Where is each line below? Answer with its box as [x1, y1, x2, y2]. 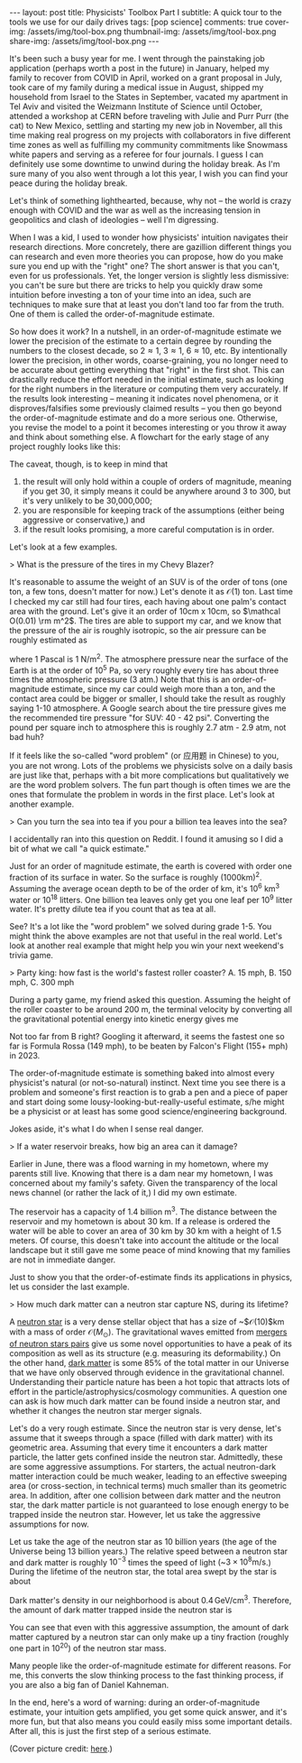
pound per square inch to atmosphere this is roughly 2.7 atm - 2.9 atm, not [9, 722, 287, 733]
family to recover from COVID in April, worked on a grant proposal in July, [9, 72, 282, 83]
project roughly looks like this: [9, 441, 122, 452]
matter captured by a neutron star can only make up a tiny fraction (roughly [9, 1631, 289, 1643]
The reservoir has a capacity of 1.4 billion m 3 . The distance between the [9, 1205, 278, 1217]
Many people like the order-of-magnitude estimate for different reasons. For [9, 1660, 291, 1671]
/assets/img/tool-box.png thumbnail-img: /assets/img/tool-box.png [27, 26, 277, 37]
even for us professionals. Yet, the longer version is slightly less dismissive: [9, 271, 289, 281]
